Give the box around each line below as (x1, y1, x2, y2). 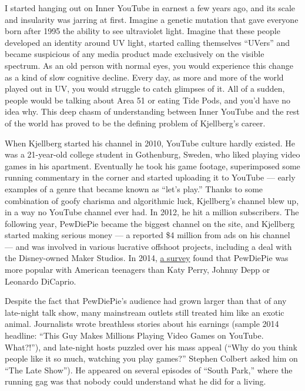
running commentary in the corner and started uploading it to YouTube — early (5, 171, 296, 183)
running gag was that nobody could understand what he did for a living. (5, 375, 266, 387)
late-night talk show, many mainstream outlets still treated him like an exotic (5, 306, 284, 318)
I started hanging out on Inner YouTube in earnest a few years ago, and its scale (5, 2, 296, 14)
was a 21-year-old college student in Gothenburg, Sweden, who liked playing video (5, 148, 300, 161)
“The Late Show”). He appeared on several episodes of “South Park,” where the (5, 363, 293, 376)
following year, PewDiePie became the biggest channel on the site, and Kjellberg (5, 217, 295, 229)
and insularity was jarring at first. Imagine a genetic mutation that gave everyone (5, 13, 299, 25)
